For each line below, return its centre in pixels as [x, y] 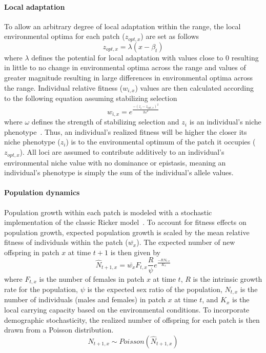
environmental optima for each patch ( [65, 36]
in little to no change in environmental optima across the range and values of [125, 67]
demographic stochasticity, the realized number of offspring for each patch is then [132, 319]
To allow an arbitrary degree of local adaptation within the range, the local [122, 26]
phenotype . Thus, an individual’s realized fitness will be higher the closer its [126, 131]
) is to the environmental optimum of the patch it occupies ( [161, 142]
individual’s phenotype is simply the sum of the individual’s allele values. [119, 172]
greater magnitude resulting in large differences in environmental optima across [129, 78]
